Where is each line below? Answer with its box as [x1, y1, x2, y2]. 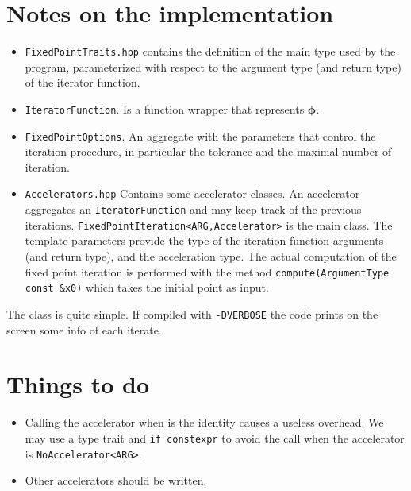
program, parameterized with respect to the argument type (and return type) [25, 58, 401, 75]
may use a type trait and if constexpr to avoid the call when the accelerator [25, 429, 405, 446]
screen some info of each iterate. [6, 321, 162, 338]
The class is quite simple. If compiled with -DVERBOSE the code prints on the [6, 305, 378, 322]
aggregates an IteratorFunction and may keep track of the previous [25, 201, 362, 218]
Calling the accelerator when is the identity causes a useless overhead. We [25, 414, 384, 431]
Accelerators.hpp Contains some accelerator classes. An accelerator [25, 185, 360, 202]
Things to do [6, 368, 149, 400]
